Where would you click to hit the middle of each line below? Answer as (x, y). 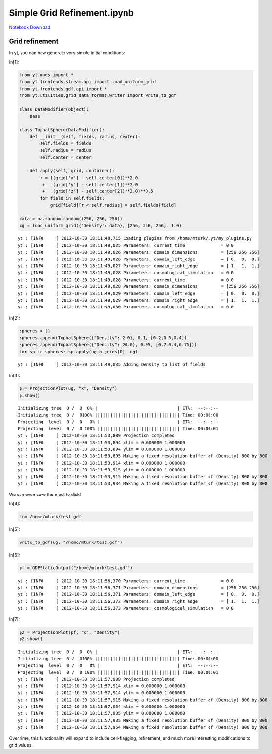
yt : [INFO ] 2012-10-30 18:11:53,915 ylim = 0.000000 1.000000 (101, 470)
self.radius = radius (66, 150)
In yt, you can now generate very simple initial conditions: (67, 53)
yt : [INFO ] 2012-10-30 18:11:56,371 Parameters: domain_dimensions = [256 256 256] (139, 587)
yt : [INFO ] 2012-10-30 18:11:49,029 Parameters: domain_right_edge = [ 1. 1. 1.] (139, 300)
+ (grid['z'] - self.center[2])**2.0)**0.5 (98, 191)
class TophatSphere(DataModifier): (62, 130)
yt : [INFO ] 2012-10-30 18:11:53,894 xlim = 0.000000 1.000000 (101, 442)
